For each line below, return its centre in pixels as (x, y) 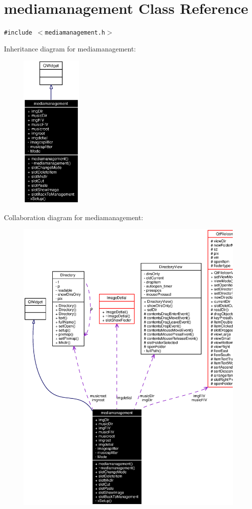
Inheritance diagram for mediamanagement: (70, 48)
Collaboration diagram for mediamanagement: (74, 217)
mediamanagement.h (75, 33)
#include (18, 33)
